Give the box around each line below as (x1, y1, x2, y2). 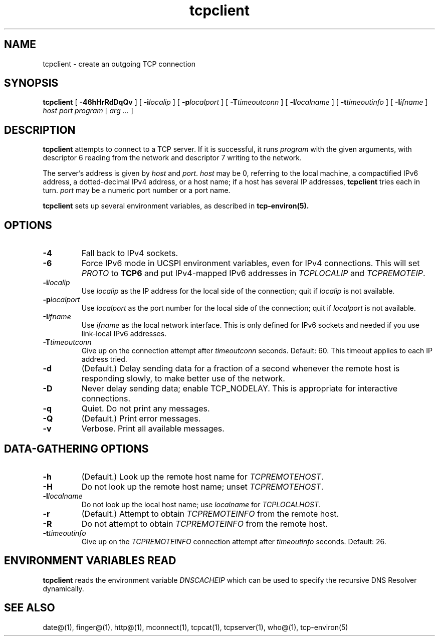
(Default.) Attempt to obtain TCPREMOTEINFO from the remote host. (81, 508, 339, 519)
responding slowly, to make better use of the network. (81, 373, 285, 384)
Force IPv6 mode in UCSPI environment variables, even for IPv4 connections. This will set (81, 258, 420, 269)
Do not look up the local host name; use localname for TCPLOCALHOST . (81, 500, 321, 509)
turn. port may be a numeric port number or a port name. (43, 186, 231, 195)
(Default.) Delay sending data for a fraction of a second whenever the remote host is (81, 363, 400, 374)
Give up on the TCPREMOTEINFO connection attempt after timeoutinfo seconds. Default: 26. (81, 537, 386, 546)
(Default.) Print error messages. (81, 413, 201, 424)
